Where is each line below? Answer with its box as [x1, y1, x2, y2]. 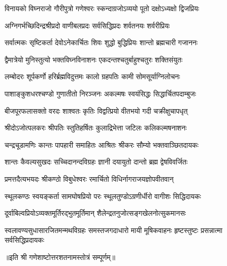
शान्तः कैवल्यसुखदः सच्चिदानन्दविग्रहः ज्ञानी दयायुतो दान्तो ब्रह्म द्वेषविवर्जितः [5, 156, 188, 167]
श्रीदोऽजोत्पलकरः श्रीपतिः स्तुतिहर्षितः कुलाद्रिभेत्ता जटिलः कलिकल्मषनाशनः [5, 122, 187, 133]
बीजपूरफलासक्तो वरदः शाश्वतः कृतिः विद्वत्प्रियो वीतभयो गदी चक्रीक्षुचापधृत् [5, 105, 188, 116]
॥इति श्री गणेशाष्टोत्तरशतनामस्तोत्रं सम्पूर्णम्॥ [5, 251, 115, 262]
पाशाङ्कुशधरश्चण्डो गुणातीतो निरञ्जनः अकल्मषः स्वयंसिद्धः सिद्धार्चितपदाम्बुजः [5, 88, 197, 98]
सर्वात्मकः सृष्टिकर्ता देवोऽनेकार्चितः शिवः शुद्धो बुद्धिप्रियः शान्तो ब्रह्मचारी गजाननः [5, 37, 198, 48]
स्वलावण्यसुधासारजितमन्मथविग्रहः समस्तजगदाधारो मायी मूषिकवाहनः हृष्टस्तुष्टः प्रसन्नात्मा [5, 224, 222, 235]
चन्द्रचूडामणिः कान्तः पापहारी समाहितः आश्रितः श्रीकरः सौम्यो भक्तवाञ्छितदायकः [5, 139, 199, 150]
